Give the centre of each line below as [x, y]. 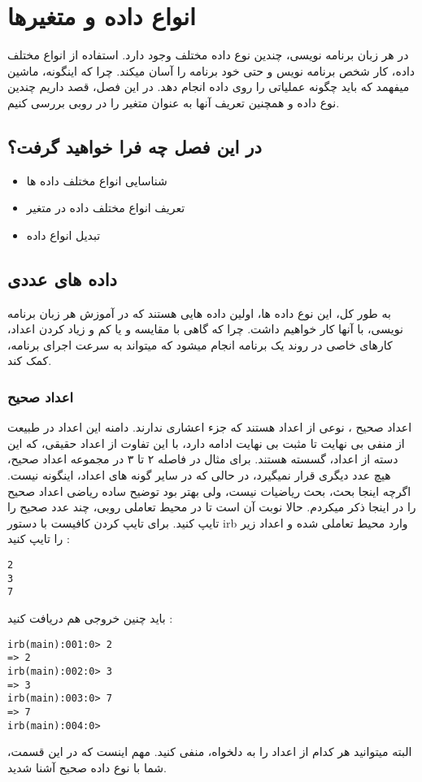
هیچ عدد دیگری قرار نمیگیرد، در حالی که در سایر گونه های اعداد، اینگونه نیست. [199, 475]
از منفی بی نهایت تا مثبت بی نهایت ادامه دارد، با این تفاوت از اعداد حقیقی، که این [206, 443]
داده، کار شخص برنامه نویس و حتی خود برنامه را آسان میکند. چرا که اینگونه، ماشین [211, 70]
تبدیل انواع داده [63, 235]
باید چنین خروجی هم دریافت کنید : [90, 618]
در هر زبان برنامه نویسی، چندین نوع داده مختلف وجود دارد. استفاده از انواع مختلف [208, 55]
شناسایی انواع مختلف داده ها [97, 180]
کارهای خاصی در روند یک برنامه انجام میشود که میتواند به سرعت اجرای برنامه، [200, 344]
